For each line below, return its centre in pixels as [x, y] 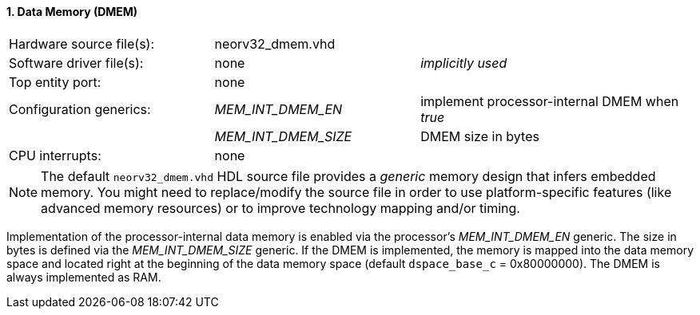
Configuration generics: [80, 109]
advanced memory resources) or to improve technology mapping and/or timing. [280, 208]
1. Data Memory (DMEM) [72, 12]
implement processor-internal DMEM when [550, 101]
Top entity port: [55, 82]
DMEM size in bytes [480, 136]
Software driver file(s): [76, 63]
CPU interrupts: [55, 155]
